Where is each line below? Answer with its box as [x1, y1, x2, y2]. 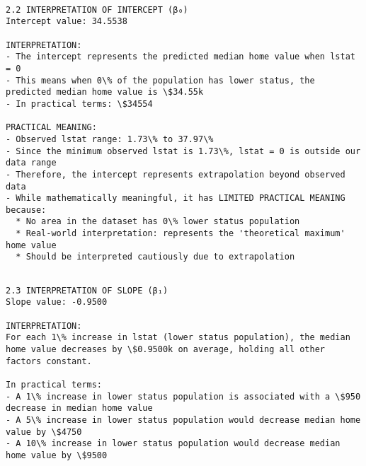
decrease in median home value [6, 403, 153, 414]
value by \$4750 [6, 426, 82, 437]
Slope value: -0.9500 [6, 297, 108, 308]
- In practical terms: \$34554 [6, 98, 153, 109]
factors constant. [6, 356, 92, 366]
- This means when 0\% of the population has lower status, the [6, 75, 315, 86]
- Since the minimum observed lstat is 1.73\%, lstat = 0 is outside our [6, 146, 361, 156]
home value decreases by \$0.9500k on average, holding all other [6, 344, 326, 355]
